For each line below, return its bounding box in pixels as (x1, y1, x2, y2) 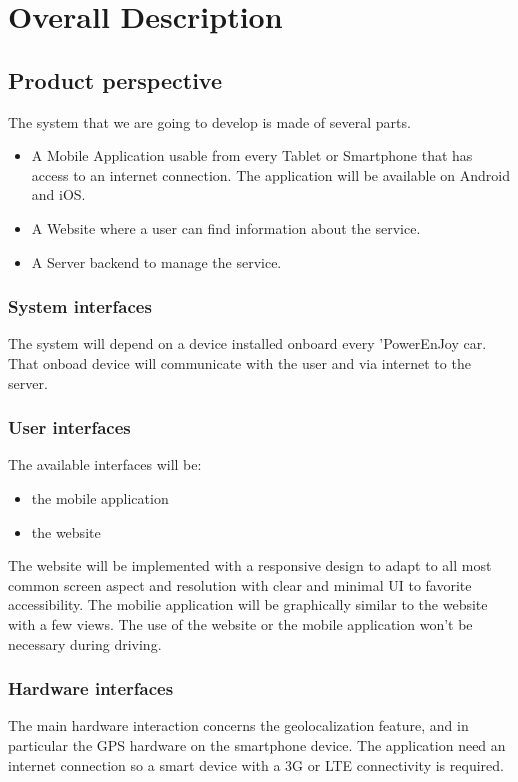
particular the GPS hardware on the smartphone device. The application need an (8, 734, 506, 755)
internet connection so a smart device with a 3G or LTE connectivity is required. (8, 754, 504, 775)
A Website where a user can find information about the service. (31, 217, 421, 238)
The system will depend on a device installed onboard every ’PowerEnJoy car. (8, 333, 487, 354)
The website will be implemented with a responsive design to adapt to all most (8, 555, 492, 576)
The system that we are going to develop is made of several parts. (8, 111, 411, 132)
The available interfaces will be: (8, 454, 202, 475)
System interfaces (8, 294, 152, 319)
